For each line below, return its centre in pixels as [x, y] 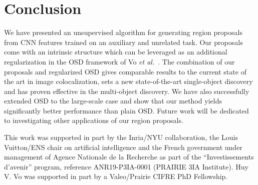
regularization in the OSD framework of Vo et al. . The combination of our [119, 61]
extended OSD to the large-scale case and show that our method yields [113, 101]
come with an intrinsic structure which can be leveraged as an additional [116, 52]
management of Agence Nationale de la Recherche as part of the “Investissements [129, 157]
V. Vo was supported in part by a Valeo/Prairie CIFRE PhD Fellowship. [116, 176]
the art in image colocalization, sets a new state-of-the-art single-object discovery [128, 81]
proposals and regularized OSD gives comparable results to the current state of [125, 71]
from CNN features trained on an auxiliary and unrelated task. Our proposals [123, 42]
